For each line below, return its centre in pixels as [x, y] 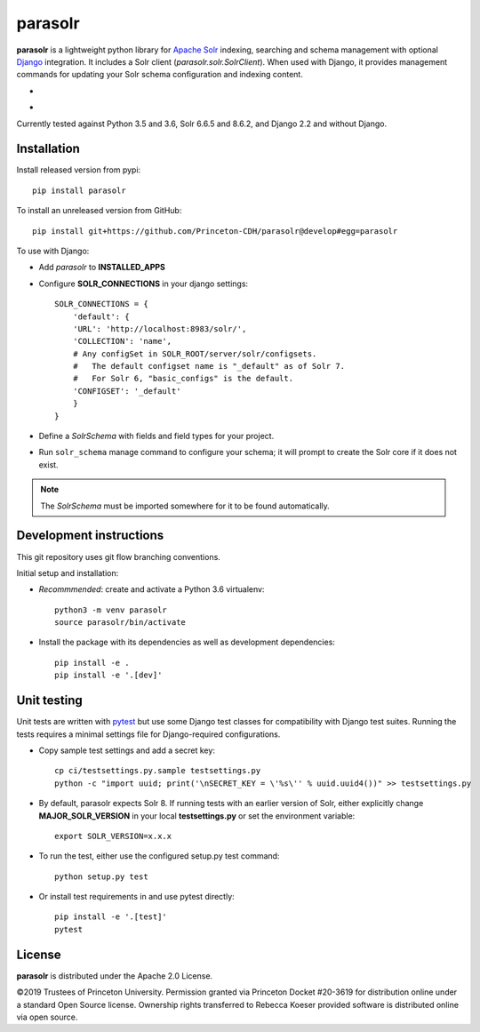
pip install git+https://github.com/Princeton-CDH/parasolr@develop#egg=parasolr [215, 231]
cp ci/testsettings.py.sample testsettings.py [158, 771]
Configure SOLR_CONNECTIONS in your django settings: [144, 284]
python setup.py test [101, 876]
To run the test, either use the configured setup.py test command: [159, 856]
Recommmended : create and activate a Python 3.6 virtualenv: [152, 589]
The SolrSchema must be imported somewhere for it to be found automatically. [185, 506]
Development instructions [90, 536]
